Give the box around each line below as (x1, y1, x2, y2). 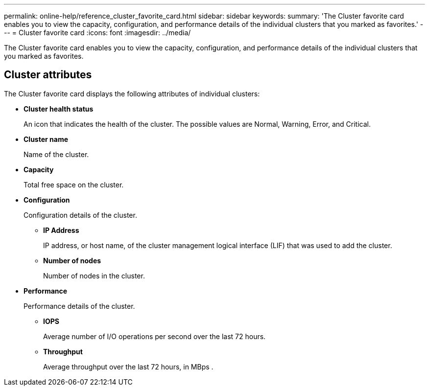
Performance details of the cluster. (24, 301, 135, 310)
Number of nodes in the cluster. (43, 271, 145, 280)
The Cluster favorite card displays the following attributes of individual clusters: (4, 89, 260, 98)
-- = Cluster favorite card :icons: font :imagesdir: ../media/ (4, 28, 191, 37)
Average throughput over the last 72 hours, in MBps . (43, 362, 214, 371)
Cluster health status (24, 104, 94, 113)
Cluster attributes (4, 69, 92, 81)
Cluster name (24, 135, 69, 143)
